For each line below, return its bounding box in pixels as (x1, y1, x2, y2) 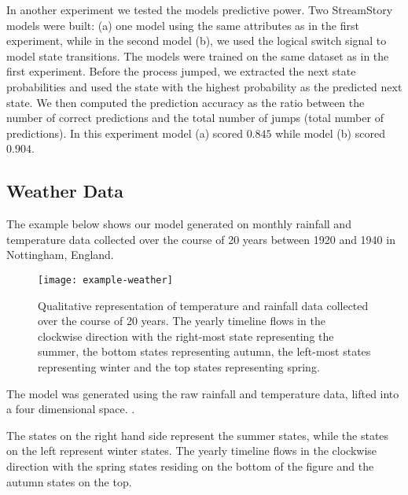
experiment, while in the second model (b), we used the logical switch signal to (6, 32, 387, 49)
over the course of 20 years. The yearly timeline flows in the (38, 312, 325, 329)
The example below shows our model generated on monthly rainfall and (6, 216, 351, 232)
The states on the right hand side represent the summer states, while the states (6, 427, 389, 443)
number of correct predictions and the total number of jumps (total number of (6, 109, 384, 126)
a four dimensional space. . (6, 401, 135, 417)
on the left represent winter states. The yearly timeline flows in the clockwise (6, 442, 377, 459)
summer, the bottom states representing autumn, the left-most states (38, 343, 371, 360)
